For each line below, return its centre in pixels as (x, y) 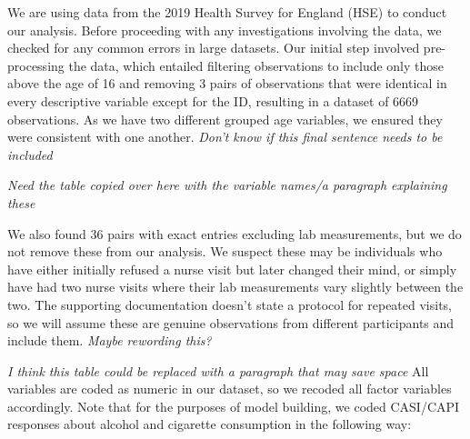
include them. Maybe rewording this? (110, 340)
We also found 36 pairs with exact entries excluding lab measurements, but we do (235, 233)
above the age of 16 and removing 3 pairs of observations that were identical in (227, 83)
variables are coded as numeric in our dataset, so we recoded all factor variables (230, 389)
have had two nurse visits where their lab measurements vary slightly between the (235, 287)
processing (36, 65)
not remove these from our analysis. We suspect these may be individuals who (225, 251)
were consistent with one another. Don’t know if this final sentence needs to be (225, 137)
